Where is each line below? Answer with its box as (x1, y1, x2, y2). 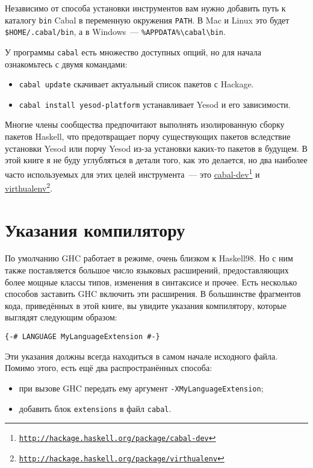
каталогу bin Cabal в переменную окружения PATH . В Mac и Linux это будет (5, 13, 290, 26)
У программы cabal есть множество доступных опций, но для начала (5, 45, 262, 58)
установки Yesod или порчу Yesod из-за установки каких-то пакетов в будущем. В (5, 142, 308, 154)
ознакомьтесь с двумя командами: (5, 57, 128, 70)
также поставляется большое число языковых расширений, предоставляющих (5, 264, 289, 276)
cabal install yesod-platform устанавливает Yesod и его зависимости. (19, 98, 291, 110)
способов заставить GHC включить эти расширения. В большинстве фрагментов (5, 287, 301, 300)
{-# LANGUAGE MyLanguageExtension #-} (5, 332, 160, 342)
